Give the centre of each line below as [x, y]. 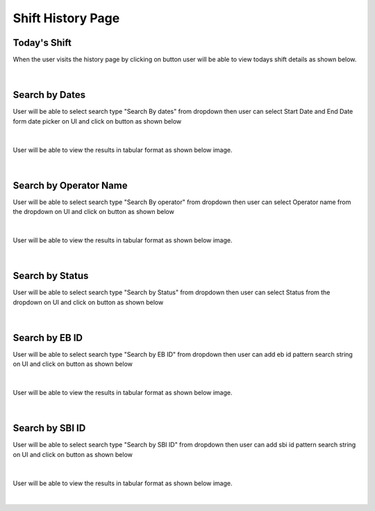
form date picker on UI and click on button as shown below [97, 121]
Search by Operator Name [70, 185]
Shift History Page [66, 18]
